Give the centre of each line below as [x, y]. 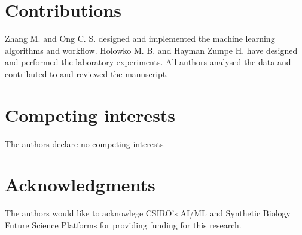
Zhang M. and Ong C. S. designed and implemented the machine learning [140, 39]
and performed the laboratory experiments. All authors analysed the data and [148, 62]
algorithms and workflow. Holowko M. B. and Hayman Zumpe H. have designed [151, 50]
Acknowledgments [80, 184]
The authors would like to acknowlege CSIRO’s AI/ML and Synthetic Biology [148, 213]
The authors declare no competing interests [84, 143]
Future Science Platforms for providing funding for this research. [123, 225]
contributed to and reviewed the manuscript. [87, 73]
